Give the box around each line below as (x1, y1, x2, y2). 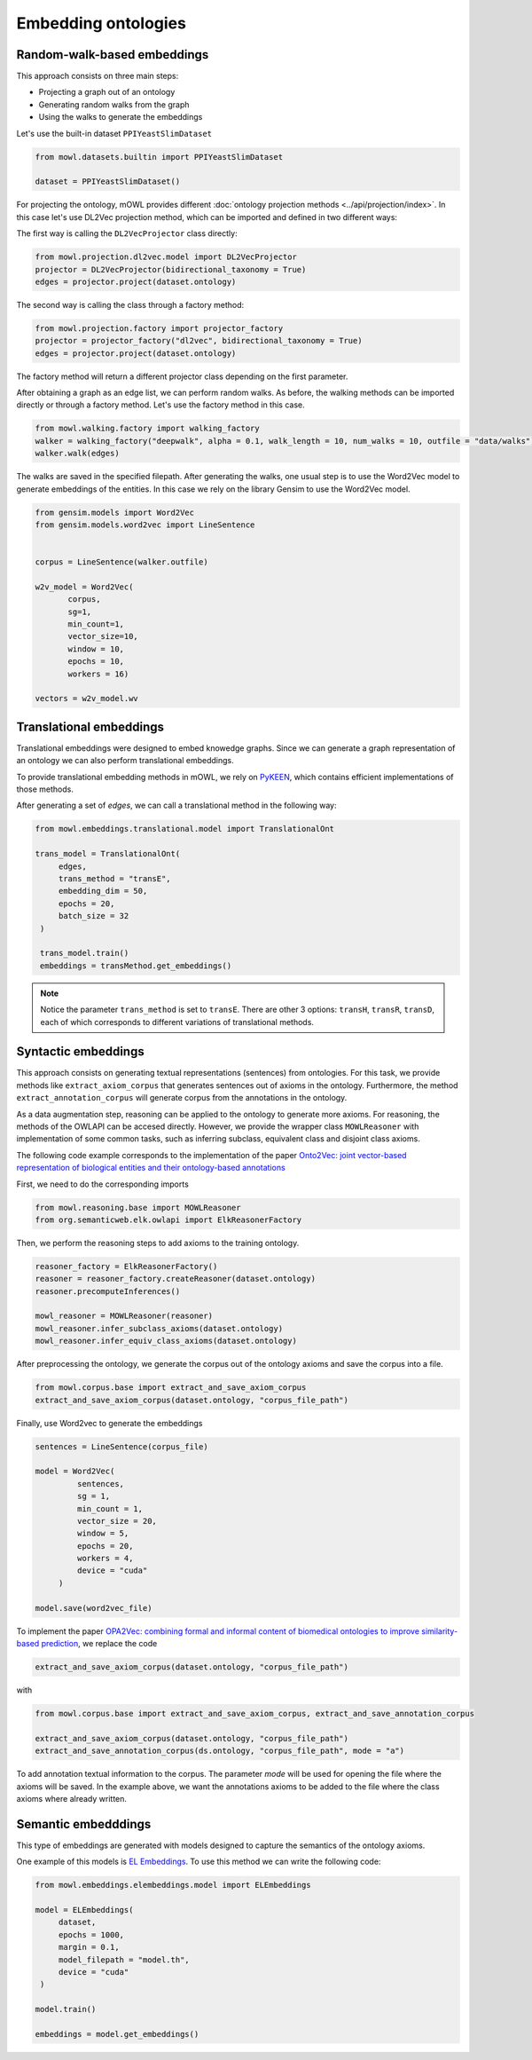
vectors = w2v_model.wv (35, 693, 139, 704)
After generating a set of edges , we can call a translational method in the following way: (16, 800, 337, 811)
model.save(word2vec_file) (35, 1603, 153, 1613)
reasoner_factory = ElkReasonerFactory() (35, 1261, 218, 1271)
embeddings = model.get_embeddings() (35, 2029, 199, 2039)
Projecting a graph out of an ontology (38, 87, 176, 98)
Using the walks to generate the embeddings (38, 112, 203, 122)
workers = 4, (76, 1553, 134, 1564)
